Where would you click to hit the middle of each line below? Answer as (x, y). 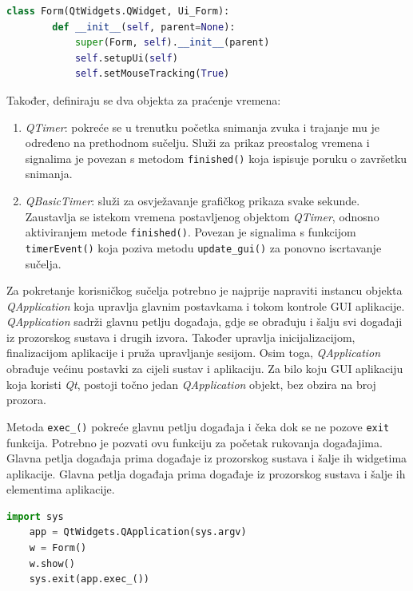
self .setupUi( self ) (126, 58)
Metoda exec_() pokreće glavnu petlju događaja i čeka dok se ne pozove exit (198, 426)
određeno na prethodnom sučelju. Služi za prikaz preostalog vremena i (197, 143)
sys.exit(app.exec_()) (89, 579)
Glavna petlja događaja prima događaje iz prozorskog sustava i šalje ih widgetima (207, 458)
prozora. (26, 400)
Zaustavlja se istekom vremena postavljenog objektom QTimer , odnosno (202, 216)
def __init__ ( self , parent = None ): (144, 27)
